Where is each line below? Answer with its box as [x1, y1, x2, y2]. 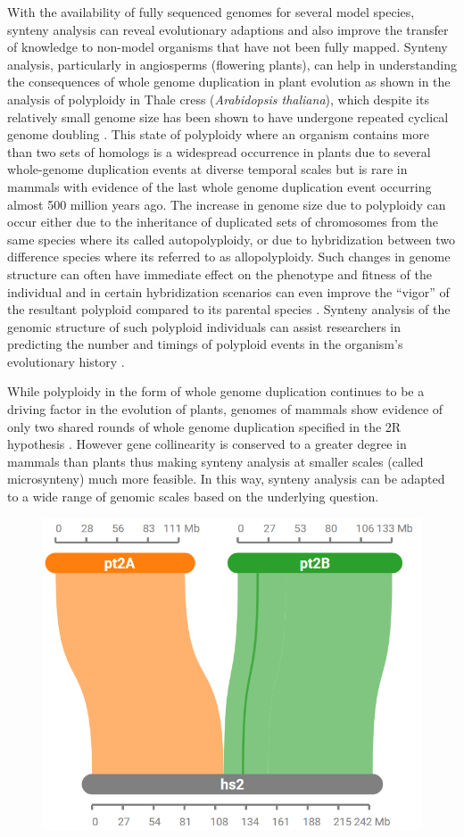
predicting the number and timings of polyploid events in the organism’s [7, 335, 403, 353]
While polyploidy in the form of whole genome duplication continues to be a [7, 382, 425, 401]
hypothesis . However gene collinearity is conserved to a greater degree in [7, 435, 407, 453]
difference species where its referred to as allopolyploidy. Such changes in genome [7, 247, 451, 266]
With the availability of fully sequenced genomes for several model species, [7, 3, 415, 21]
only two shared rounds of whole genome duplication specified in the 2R [7, 417, 402, 435]
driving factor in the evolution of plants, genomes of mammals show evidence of [7, 400, 443, 418]
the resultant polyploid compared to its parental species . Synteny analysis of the [7, 300, 451, 319]
